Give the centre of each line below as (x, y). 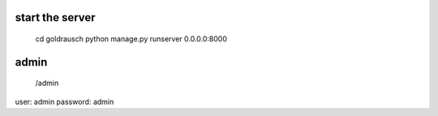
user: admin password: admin (64, 101)
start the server (56, 17)
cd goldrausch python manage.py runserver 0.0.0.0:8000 (131, 39)
